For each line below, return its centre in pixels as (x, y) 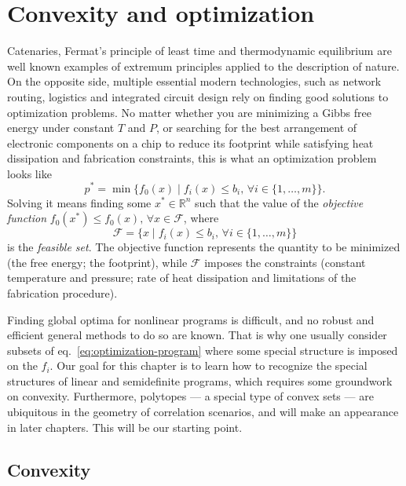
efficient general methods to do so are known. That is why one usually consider (197, 335)
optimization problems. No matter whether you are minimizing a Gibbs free (190, 112)
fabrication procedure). (62, 292)
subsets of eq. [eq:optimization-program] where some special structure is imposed (203, 350)
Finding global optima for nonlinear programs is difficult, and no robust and (191, 319)
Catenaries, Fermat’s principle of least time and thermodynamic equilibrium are (199, 51)
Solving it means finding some (79, 202)
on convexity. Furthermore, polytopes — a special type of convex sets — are (190, 396)
